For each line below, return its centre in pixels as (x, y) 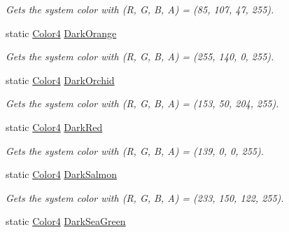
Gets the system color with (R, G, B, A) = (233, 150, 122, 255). (145, 197)
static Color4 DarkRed (54, 127)
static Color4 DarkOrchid (60, 80)
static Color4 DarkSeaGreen (66, 221)
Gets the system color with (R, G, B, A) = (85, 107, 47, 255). (140, 9)
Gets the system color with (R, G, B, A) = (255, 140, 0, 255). (140, 56)
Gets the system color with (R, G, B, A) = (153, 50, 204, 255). (142, 103)
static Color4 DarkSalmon (62, 174)
